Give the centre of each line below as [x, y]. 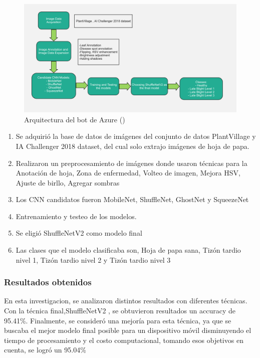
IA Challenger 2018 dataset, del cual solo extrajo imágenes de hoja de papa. [133, 146]
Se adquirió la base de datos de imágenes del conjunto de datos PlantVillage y [136, 136]
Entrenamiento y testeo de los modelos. [76, 216]
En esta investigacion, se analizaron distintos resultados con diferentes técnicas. [126, 301]
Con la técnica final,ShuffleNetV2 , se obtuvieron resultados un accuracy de [120, 311]
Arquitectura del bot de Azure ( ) [75, 119]
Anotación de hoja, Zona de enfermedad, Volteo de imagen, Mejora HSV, [128, 173]
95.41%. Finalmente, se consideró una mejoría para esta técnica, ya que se [118, 320]
